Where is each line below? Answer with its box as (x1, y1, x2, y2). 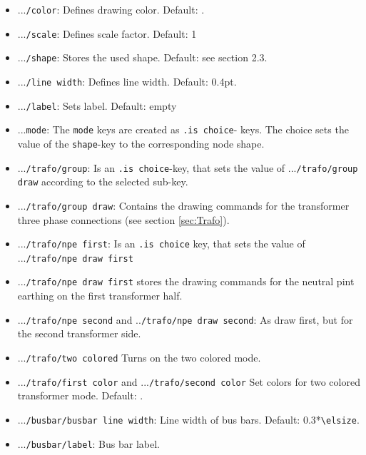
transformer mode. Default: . (17, 388, 143, 403)
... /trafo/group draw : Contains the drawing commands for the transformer (17, 198, 350, 213)
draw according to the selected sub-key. (17, 174, 188, 189)
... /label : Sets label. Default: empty (17, 98, 177, 113)
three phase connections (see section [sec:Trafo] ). (17, 212, 230, 227)
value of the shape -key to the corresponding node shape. (17, 136, 265, 150)
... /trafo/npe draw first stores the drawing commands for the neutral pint (17, 274, 355, 289)
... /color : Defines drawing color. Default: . (17, 2, 205, 16)
